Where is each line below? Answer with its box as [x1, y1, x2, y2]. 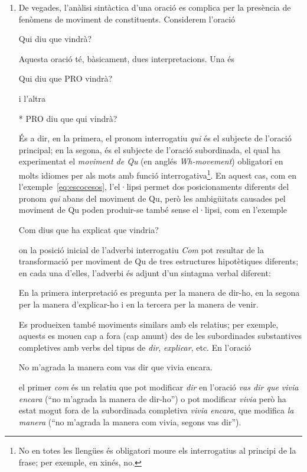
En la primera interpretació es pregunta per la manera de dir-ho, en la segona [18, 286, 300, 299]
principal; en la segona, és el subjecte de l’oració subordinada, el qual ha [18, 143, 280, 156]
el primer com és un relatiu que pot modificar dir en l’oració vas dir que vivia [18, 380, 299, 393]
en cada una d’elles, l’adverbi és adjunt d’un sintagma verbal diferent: [18, 266, 271, 279]
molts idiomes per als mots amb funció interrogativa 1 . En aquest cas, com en [18, 167, 296, 181]
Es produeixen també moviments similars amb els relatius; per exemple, [18, 318, 279, 330]
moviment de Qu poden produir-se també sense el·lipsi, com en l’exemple [18, 203, 287, 216]
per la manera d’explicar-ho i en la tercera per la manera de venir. [18, 298, 259, 310]
